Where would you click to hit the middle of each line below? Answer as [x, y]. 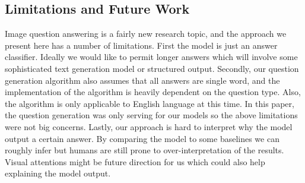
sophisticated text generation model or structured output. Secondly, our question [152, 68]
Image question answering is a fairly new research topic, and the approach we [146, 34]
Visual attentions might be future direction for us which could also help [135, 161]
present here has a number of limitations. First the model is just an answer [141, 45]
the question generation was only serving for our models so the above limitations [151, 115]
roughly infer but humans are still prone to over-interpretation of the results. [144, 150]
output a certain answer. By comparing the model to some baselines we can [142, 138]
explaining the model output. [58, 173]
